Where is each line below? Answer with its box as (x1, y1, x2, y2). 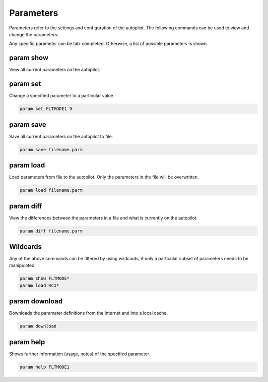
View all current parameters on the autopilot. (9, 67, 100, 73)
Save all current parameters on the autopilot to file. (9, 133, 113, 139)
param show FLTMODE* (19, 275, 69, 281)
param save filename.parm (19, 147, 83, 152)
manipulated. (9, 263, 36, 269)
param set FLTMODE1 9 (19, 106, 72, 111)
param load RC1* (19, 282, 60, 288)
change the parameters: (9, 31, 59, 37)
